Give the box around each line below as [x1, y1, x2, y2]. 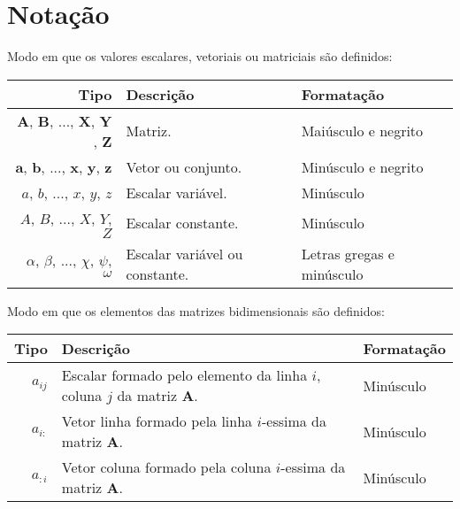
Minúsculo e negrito [301, 156, 424, 177]
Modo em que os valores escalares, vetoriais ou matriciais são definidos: [7, 47, 393, 66]
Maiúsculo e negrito [301, 120, 424, 142]
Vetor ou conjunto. [126, 156, 242, 177]
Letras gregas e [301, 243, 395, 264]
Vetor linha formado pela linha [61, 411, 253, 432]
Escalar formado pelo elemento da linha [61, 365, 308, 386]
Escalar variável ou [126, 243, 243, 264]
